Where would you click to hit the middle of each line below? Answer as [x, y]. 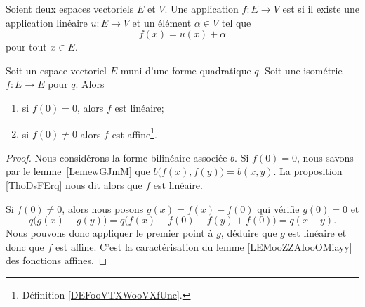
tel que [236, 22]
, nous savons [325, 157]
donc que [25, 246]
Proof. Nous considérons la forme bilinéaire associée [117, 157]
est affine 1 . [134, 133]
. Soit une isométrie [300, 70]
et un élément [162, 22]
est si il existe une [321, 8]
